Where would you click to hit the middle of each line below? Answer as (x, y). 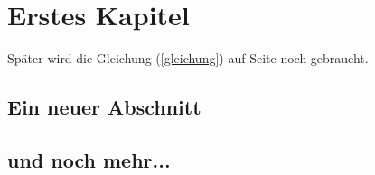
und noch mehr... (89, 159)
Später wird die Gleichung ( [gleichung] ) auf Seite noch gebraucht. (188, 58)
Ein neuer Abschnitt (104, 107)
